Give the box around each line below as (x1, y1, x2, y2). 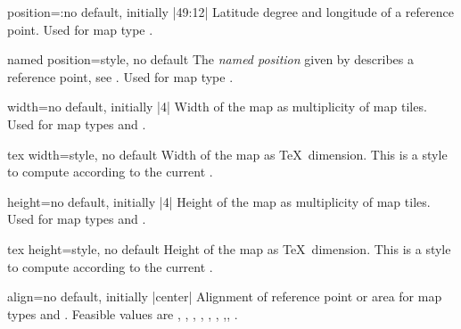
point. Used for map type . (7, 20, 153, 38)
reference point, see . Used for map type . (7, 67, 234, 86)
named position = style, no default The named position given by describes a (7, 50, 414, 69)
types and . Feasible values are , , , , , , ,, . (7, 304, 238, 323)
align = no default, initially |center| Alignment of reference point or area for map (7, 287, 442, 306)
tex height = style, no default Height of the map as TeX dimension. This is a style (7, 239, 451, 258)
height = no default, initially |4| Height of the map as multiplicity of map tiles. (7, 192, 431, 210)
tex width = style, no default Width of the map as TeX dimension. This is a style (7, 144, 448, 163)
